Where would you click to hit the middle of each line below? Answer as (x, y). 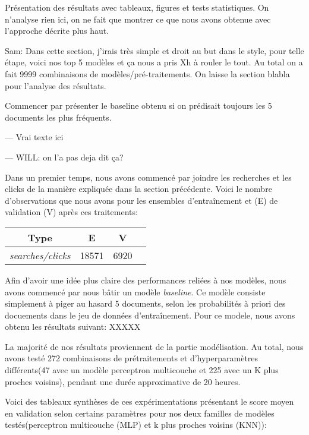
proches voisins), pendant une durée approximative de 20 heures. (123, 381)
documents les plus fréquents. (58, 117)
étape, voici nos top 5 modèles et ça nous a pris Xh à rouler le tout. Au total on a (154, 62)
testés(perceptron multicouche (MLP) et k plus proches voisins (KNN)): (136, 425)
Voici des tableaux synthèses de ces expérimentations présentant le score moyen (149, 401)
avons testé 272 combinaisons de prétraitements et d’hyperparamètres (132, 358)
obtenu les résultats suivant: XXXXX (73, 327)
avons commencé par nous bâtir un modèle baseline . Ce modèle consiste (135, 291)
